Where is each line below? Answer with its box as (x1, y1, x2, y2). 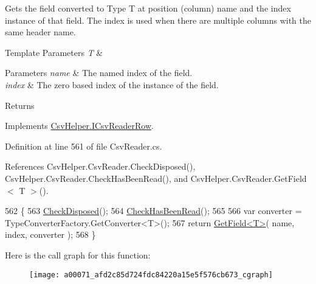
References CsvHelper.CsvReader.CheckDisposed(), (5, 160, 196, 173)
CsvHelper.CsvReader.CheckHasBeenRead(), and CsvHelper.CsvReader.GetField (5, 171, 307, 184)
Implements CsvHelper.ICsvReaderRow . (5, 119, 154, 132)
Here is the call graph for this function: (5, 248, 151, 261)
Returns (5, 99, 35, 111)
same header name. (5, 26, 76, 38)
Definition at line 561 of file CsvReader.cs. (5, 139, 162, 152)
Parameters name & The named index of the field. (5, 66, 193, 79)
